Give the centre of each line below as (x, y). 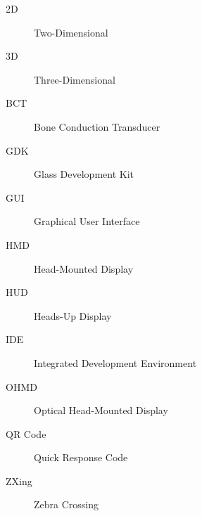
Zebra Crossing (67, 504)
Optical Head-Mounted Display (101, 410)
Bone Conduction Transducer (97, 126)
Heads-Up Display (73, 315)
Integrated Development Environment (115, 362)
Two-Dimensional (71, 32)
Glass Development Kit (84, 174)
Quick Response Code (81, 457)
